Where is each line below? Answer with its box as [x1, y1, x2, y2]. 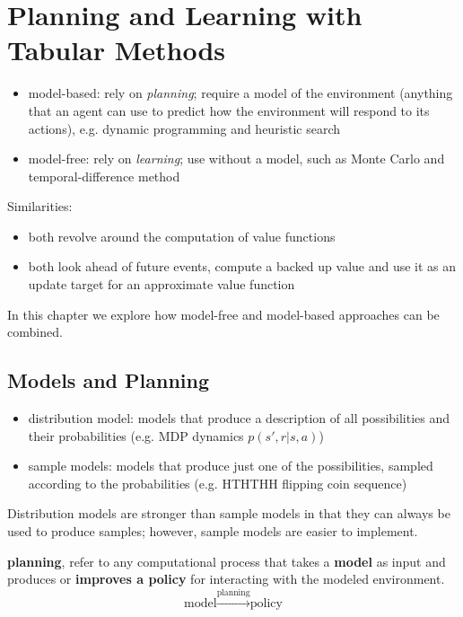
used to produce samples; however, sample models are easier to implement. [7, 522, 418, 541]
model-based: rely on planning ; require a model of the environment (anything [28, 84, 453, 102]
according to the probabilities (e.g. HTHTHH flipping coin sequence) [28, 473, 407, 492]
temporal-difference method [28, 166, 180, 185]
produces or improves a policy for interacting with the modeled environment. [7, 569, 445, 588]
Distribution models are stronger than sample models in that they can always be [7, 504, 450, 523]
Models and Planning [7, 366, 210, 394]
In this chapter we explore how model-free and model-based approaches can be [7, 304, 440, 323]
